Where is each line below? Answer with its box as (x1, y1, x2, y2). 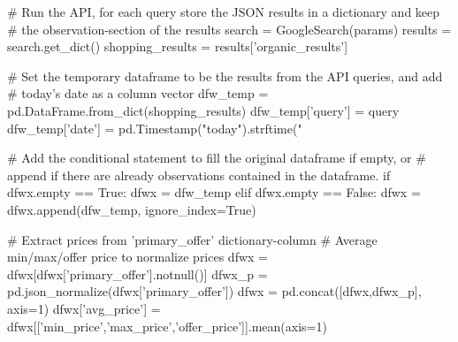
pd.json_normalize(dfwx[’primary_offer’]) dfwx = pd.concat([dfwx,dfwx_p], (7, 282, 422, 300)
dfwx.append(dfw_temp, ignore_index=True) (7, 200, 256, 218)
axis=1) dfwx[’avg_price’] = (7, 299, 161, 317)
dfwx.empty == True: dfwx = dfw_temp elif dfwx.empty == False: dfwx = (7, 183, 421, 201)
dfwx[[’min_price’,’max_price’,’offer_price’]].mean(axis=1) (7, 316, 327, 335)
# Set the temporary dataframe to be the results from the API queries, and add (7, 66, 443, 85)
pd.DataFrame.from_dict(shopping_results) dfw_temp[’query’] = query (7, 101, 400, 119)
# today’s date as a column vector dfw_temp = (7, 84, 269, 103)
